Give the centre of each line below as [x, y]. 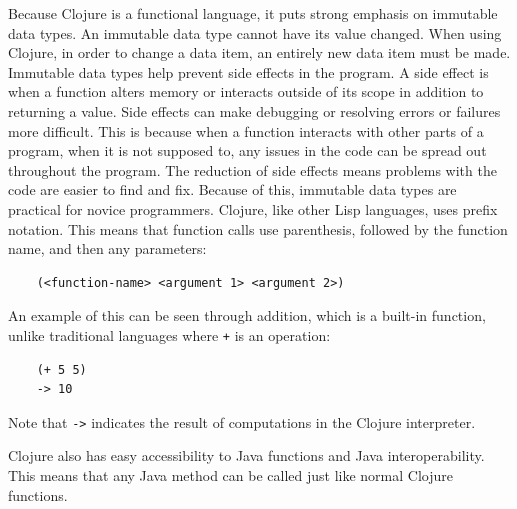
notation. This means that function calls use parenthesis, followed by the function [258, 228]
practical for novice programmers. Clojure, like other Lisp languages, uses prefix [253, 208]
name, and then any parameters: [107, 248]
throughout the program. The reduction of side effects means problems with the [252, 169]
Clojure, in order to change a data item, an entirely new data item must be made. [259, 52]
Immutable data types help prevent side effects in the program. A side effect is [248, 71]
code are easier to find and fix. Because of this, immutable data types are [232, 189]
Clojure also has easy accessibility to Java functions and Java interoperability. [246, 455]
